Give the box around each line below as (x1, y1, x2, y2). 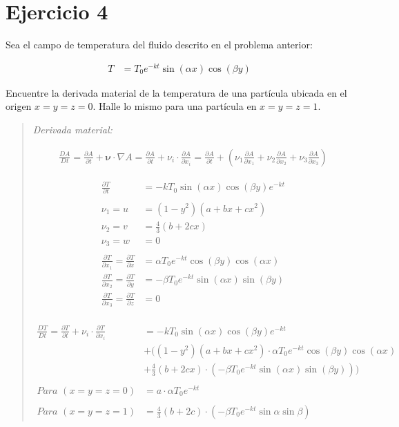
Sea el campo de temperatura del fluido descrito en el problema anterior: (6, 37, 313, 52)
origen (6, 99, 32, 113)
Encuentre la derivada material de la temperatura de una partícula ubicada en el (6, 85, 347, 99)
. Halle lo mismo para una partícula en (93, 99, 257, 113)
